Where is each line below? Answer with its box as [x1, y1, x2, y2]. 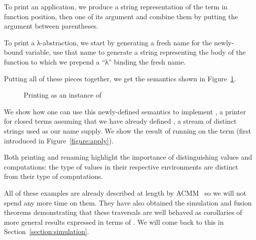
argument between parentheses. [4, 21, 99, 31]
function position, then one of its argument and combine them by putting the [4, 11, 238, 21]
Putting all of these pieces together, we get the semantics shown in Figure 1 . [4, 73, 236, 83]
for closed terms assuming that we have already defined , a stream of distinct [4, 116, 237, 126]
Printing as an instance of [24, 90, 102, 100]
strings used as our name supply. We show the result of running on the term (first [4, 125, 251, 136]
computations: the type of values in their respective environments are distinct [4, 161, 238, 171]
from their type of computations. [4, 171, 103, 181]
